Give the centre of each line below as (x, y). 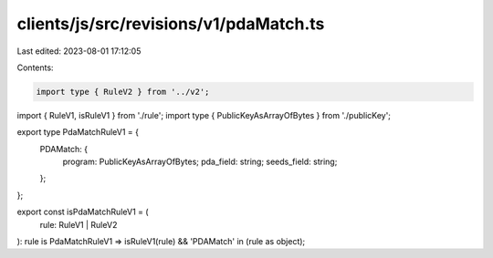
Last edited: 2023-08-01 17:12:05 (79, 51)
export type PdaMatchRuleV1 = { (78, 132)
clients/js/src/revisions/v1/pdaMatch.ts (171, 24)
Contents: (35, 67)
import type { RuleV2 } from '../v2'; (123, 92)
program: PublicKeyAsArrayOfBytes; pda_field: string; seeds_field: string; (200, 162)
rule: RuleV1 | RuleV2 (79, 224)
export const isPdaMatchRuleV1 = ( (83, 212)
